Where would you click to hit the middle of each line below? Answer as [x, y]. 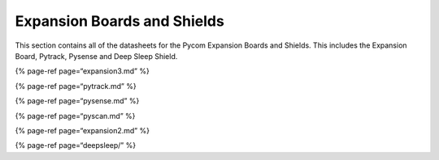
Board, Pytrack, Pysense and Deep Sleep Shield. [96, 56]
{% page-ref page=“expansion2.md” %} [83, 130]
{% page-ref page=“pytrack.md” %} [76, 86]
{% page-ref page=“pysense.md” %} [77, 101]
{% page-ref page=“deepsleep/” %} [76, 145]
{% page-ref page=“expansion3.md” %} [82, 71]
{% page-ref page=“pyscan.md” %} [75, 116]
